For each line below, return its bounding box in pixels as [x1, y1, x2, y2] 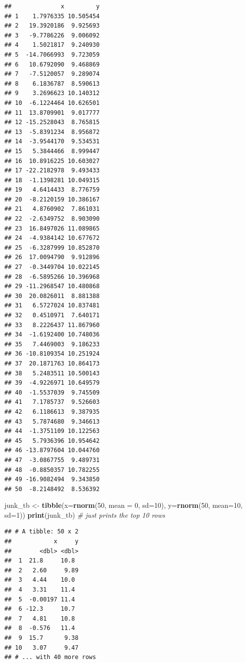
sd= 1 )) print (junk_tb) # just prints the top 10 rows [4, 509, 165, 520]
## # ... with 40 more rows [4, 654, 96, 661]
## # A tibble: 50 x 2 [4, 528, 79, 535]
